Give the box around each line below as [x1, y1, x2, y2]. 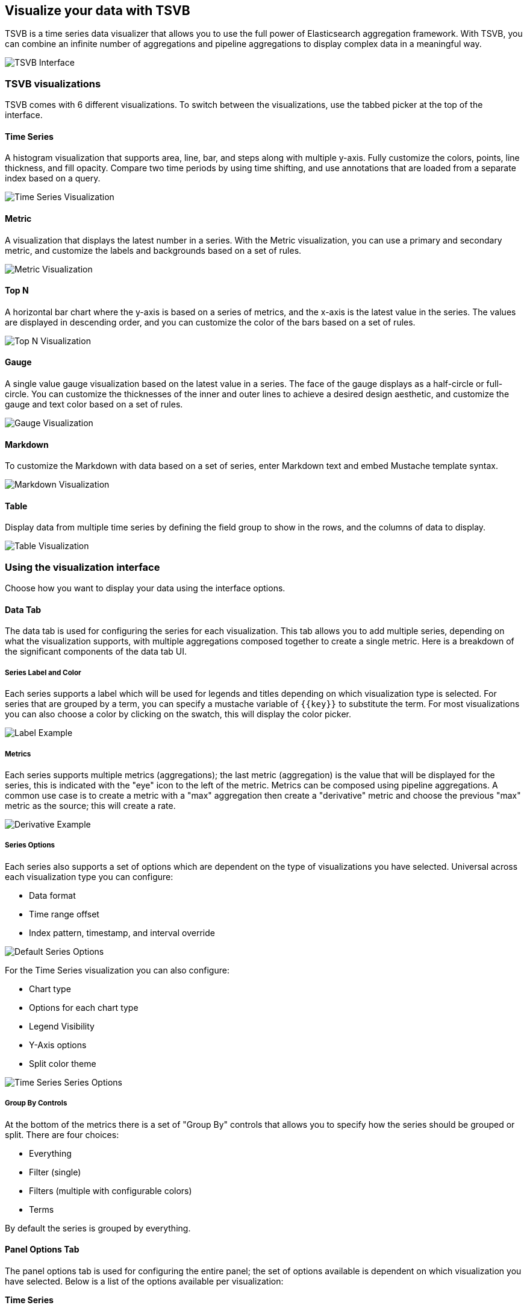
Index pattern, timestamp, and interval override [29, 927, 215, 938]
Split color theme [29, 1058, 96, 1069]
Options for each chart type [29, 1002, 139, 1013]
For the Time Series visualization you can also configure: [5, 964, 229, 975]
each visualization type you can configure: [5, 871, 173, 882]
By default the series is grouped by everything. [5, 1222, 191, 1233]
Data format [29, 890, 76, 901]
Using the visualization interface [5, 561, 160, 573]
